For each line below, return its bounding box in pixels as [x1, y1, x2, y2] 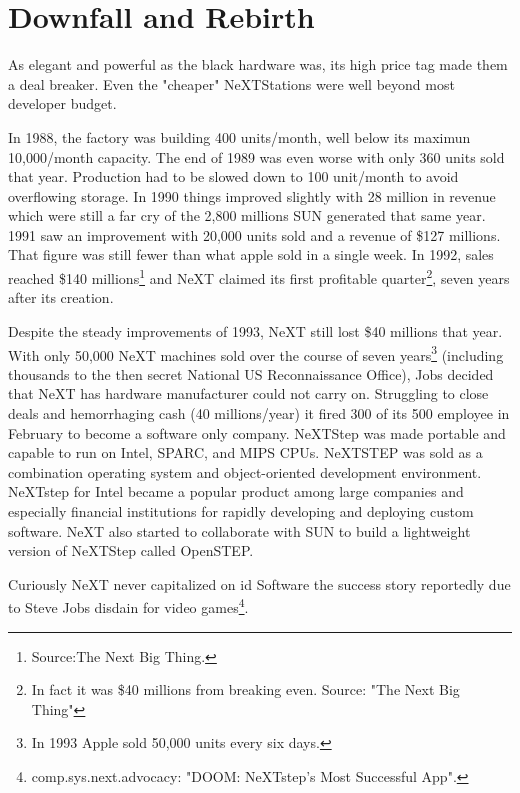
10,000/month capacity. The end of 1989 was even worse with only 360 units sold [8, 146, 505, 167]
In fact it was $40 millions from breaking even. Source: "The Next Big [31, 679, 460, 700]
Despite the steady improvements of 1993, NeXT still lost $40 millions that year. [8, 320, 503, 341]
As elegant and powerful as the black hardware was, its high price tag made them [8, 54, 508, 75]
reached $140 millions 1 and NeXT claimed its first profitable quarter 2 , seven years [8, 265, 510, 288]
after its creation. [8, 287, 114, 308]
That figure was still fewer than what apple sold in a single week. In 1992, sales [8, 244, 494, 265]
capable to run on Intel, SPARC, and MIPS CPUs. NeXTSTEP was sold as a [8, 442, 483, 463]
